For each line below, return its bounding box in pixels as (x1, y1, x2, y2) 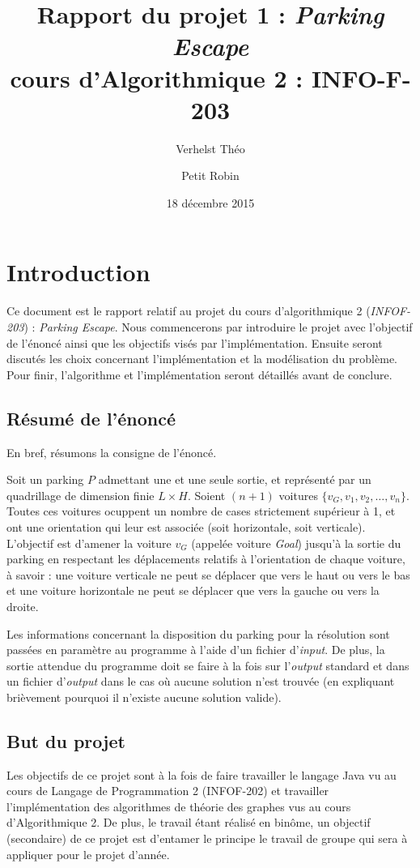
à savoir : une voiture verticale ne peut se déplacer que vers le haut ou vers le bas (6, 566, 410, 583)
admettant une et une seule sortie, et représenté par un (98, 471, 371, 488)
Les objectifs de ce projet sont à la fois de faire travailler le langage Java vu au (6, 766, 397, 783)
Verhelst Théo (176, 139, 245, 156)
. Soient (187, 486, 226, 503)
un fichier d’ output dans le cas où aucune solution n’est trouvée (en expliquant (6, 673, 395, 690)
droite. (6, 597, 39, 614)
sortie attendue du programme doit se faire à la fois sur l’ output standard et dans (6, 656, 409, 673)
